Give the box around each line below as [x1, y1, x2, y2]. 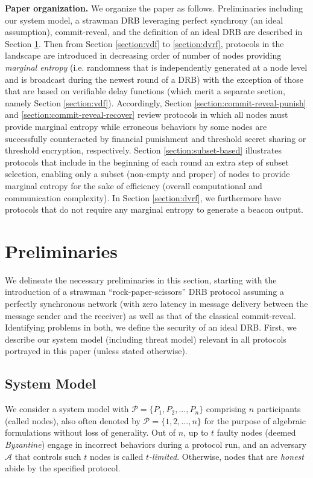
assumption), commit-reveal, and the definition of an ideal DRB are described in [5, 25, 303, 38]
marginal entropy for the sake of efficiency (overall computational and [5, 179, 262, 192]
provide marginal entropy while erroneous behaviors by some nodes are [5, 120, 267, 132]
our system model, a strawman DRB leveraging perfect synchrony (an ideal [5, 13, 283, 26]
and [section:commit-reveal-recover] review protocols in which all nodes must [5, 108, 288, 121]
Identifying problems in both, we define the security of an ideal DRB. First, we [5, 321, 297, 334]
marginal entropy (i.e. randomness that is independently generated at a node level [5, 60, 308, 73]
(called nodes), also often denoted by [5, 414, 141, 427]
